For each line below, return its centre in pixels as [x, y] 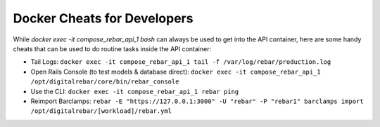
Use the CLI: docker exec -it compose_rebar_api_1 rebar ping [135, 91]
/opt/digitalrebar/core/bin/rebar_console [105, 82]
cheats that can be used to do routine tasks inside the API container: [112, 48]
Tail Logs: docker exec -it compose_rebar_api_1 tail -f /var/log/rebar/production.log [181, 62]
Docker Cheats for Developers [103, 18]
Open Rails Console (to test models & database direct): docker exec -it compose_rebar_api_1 [176, 72]
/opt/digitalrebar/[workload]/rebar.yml [101, 111]
